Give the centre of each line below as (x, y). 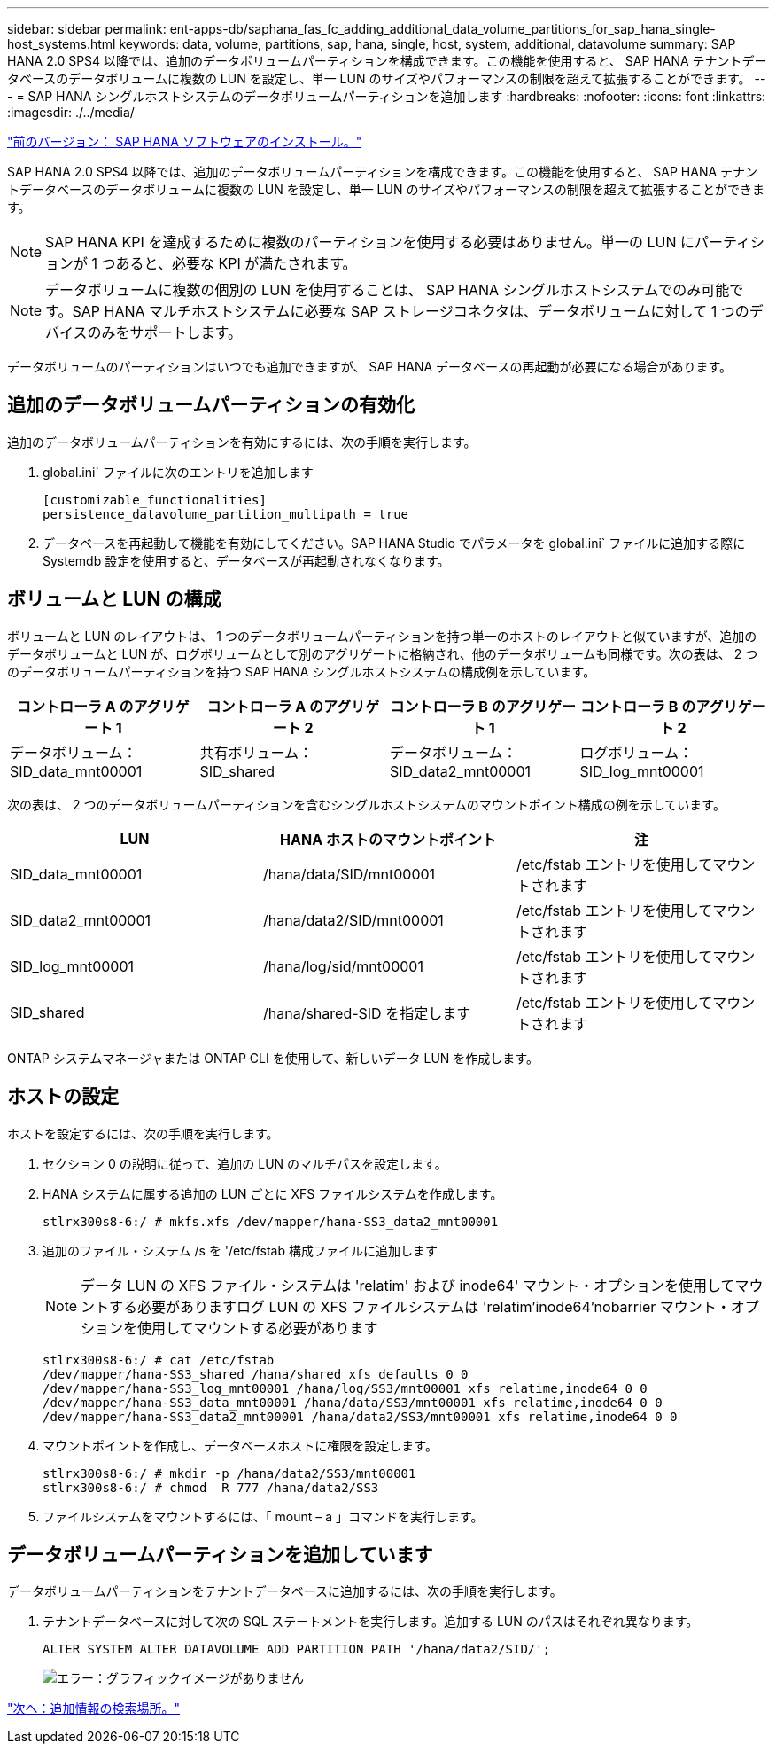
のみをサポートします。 (164, 332)
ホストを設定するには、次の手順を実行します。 (143, 1133)
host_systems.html (62, 44)
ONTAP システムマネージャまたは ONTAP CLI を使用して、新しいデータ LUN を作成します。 (273, 1058)
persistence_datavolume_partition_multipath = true (226, 514)
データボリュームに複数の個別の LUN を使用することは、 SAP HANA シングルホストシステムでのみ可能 (388, 290)
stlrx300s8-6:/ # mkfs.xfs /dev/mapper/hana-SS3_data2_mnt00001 (271, 1221)
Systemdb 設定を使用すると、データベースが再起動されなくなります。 (246, 560)
